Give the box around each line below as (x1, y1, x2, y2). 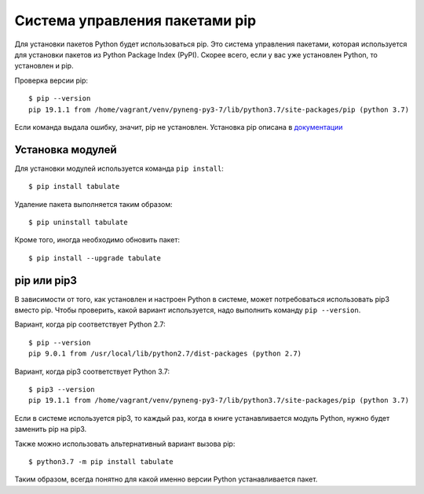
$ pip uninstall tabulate (28, 217, 129, 227)
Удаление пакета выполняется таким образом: (14, 199, 173, 208)
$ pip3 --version (28, 385, 95, 393)
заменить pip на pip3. (14, 425, 87, 434)
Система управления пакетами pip (14, 12, 257, 29)
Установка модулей (14, 142, 117, 157)
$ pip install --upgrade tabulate (28, 253, 161, 263)
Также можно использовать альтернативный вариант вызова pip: (14, 439, 236, 448)
